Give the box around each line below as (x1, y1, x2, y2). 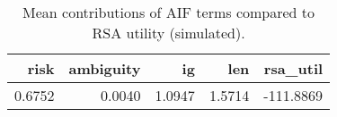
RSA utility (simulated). (92, 22, 245, 43)
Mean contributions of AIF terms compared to (22, 2, 315, 22)
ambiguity (68, 58, 141, 79)
